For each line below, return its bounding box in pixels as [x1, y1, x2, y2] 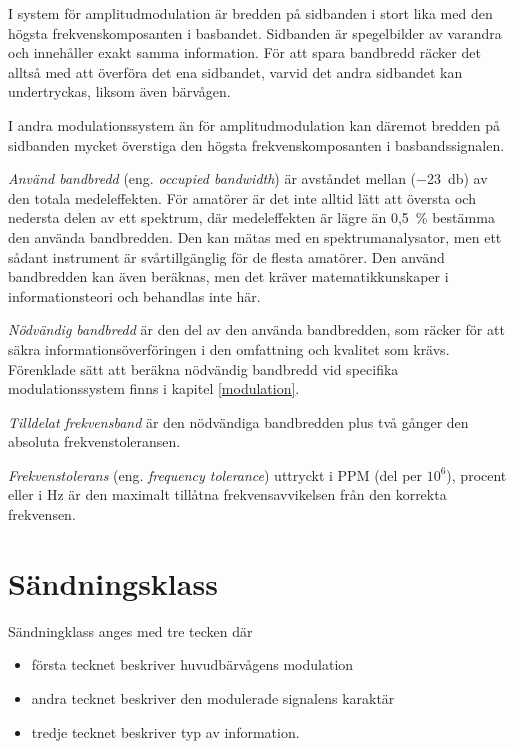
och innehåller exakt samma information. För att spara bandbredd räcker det [8, 42, 481, 63]
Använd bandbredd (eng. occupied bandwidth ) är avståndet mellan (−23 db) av [8, 168, 488, 189]
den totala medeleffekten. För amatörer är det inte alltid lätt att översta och [8, 187, 476, 208]
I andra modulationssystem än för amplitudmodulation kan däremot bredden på [8, 114, 501, 135]
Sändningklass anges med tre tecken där [8, 620, 253, 641]
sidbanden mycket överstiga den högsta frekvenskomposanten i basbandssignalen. [8, 134, 505, 155]
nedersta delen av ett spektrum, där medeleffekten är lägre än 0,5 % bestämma [8, 207, 495, 228]
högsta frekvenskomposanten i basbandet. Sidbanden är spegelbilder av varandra [8, 22, 502, 43]
